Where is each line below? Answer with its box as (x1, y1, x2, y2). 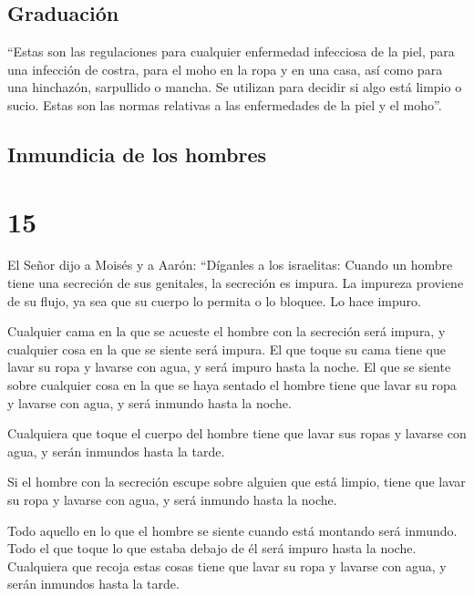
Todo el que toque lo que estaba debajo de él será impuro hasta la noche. (7, 539, 417, 558)
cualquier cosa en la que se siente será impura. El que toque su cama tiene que (7, 339, 446, 358)
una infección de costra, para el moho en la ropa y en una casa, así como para (7, 59, 443, 78)
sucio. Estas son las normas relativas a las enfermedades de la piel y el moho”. (7, 95, 442, 114)
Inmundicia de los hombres (7, 139, 266, 168)
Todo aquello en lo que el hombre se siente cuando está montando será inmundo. (7, 520, 458, 539)
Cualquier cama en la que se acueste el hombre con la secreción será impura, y (7, 322, 446, 341)
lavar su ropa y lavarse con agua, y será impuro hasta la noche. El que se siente (7, 357, 451, 376)
